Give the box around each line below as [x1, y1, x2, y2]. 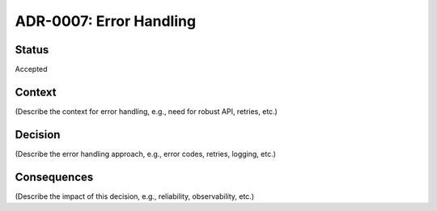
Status [15, 43, 49, 57]
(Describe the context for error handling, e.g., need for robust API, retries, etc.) [15, 106, 278, 116]
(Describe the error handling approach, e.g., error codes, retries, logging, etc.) [15, 149, 277, 158]
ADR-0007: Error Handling [15, 12, 197, 30]
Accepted [15, 65, 48, 74]
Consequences [15, 170, 94, 184]
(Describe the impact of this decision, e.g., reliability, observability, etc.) [15, 191, 255, 201]
